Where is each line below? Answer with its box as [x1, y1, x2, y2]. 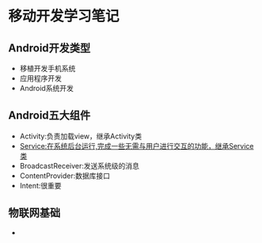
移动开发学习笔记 [8, 7, 120, 25]
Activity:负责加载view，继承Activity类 [19, 131, 142, 141]
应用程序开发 [19, 74, 62, 83]
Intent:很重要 [19, 180, 62, 190]
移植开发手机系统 [19, 64, 76, 73]
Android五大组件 [8, 108, 91, 123]
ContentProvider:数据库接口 [19, 171, 111, 180]
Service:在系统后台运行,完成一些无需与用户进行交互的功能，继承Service [19, 141, 254, 150]
